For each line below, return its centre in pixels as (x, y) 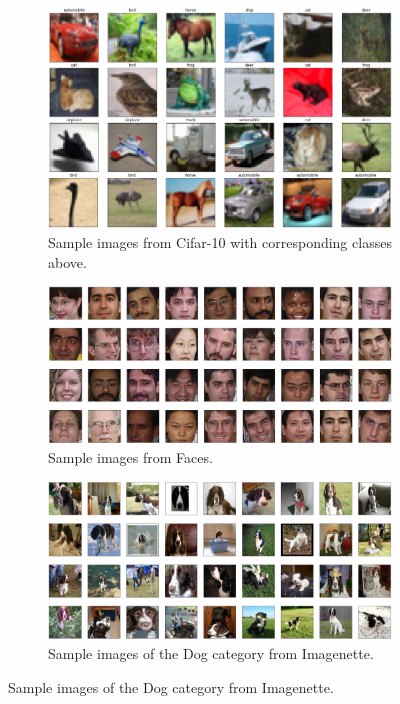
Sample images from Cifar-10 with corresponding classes (220, 242)
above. (67, 261)
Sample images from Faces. (130, 456)
